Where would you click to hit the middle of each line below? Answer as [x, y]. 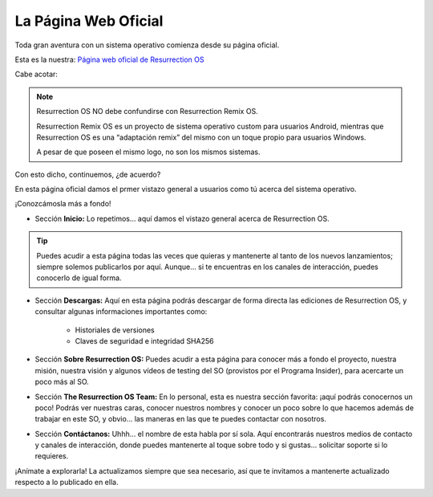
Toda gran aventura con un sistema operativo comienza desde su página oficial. [147, 45]
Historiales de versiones [115, 330]
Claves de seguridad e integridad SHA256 [144, 340]
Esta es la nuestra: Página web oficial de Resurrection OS [109, 59]
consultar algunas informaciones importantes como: [121, 312]
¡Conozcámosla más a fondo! [63, 204]
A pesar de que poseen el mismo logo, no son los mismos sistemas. [148, 152]
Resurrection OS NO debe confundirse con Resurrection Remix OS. [147, 112]
